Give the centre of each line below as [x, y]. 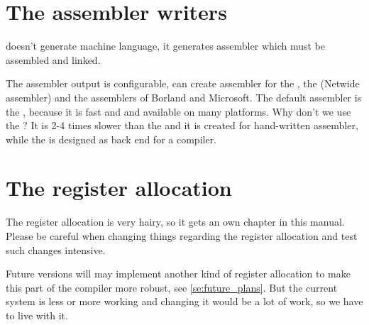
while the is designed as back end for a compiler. [111, 139]
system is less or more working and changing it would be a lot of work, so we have [184, 301]
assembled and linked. [53, 59]
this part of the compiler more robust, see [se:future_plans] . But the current [172, 287]
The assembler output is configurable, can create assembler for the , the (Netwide [183, 83]
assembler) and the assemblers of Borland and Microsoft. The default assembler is [184, 97]
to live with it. [37, 315]
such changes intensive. [56, 249]
